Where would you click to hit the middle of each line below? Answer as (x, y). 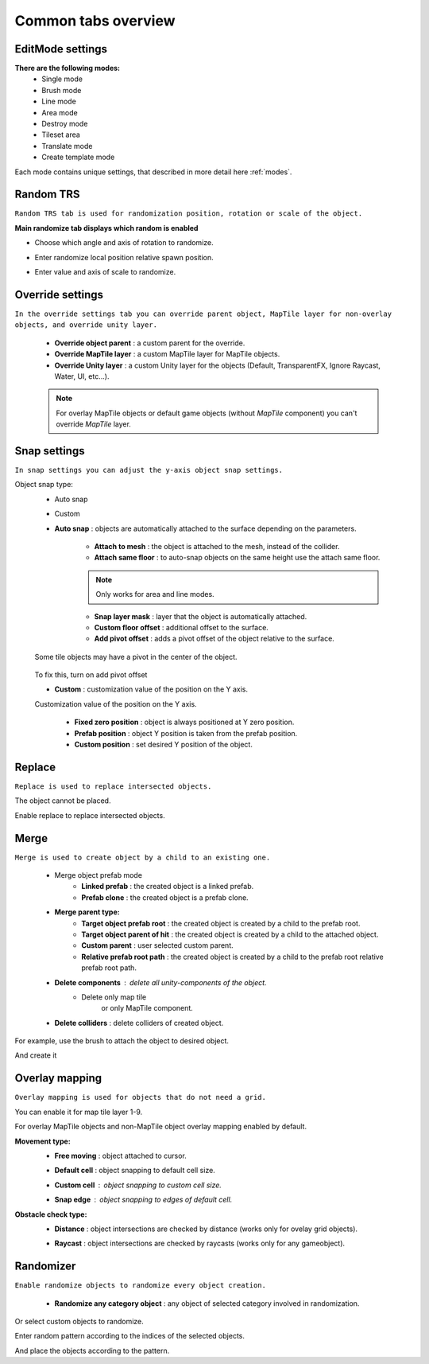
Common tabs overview (95, 21)
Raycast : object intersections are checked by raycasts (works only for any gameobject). (200, 1243)
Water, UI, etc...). (82, 376)
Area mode (60, 112)
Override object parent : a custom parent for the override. (150, 343)
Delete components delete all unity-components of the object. (160, 982)
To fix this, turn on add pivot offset (91, 675)
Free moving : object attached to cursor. (120, 1156)
